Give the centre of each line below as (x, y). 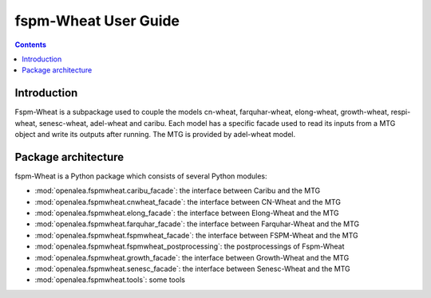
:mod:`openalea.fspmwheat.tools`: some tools (110, 280)
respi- (401, 112)
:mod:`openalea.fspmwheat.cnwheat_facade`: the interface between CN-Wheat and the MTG (188, 202)
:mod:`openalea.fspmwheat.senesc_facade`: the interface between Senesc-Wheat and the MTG (192, 269)
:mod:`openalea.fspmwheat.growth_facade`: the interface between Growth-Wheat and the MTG (192, 257)
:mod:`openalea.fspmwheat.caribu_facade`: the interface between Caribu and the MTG (178, 190)
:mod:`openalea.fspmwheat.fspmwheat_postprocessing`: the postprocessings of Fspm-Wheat (190, 246)
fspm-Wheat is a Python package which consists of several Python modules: (141, 176)
